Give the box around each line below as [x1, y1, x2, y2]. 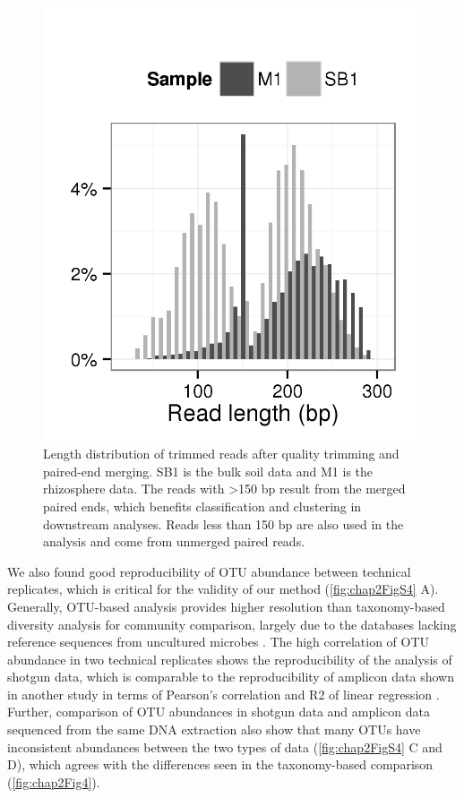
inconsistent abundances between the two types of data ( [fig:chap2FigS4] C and [7, 737, 443, 756]
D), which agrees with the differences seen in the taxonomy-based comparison [7, 755, 434, 774]
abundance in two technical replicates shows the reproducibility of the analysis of [7, 649, 452, 668]
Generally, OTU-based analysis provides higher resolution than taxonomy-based [7, 596, 445, 615]
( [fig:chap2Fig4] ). [7, 772, 100, 791]
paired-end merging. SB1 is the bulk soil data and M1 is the [43, 461, 374, 480]
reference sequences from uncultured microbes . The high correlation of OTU [7, 632, 430, 651]
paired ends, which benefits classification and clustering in [43, 496, 362, 515]
